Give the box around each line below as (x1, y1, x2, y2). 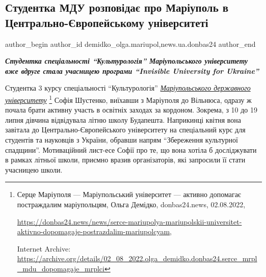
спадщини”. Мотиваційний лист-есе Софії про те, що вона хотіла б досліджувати (5, 144, 257, 155)
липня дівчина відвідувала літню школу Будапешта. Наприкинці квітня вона (5, 114, 242, 125)
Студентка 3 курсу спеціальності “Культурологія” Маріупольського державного (5, 82, 251, 93)
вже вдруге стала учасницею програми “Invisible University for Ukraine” (5, 65, 259, 76)
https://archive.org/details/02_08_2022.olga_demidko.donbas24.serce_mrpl (17, 253, 257, 264)
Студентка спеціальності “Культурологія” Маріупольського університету (5, 56, 248, 66)
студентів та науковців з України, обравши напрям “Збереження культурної (5, 134, 238, 145)
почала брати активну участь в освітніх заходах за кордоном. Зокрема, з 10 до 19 (5, 104, 258, 115)
